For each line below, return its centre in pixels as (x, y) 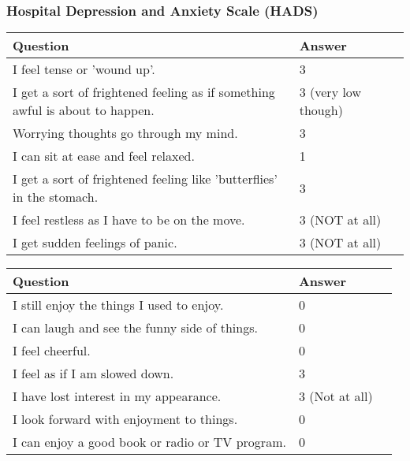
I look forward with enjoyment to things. (125, 419)
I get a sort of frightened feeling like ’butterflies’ (145, 179)
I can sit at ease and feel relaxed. (104, 156)
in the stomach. (56, 197)
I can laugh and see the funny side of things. (135, 328)
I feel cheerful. (52, 351)
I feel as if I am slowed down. (93, 374)
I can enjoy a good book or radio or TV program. (149, 442)
